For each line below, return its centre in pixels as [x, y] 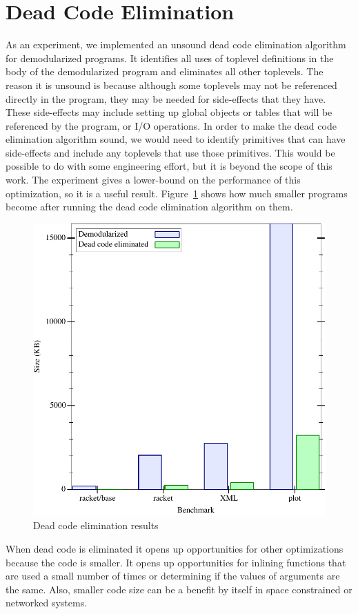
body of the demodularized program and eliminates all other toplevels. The [165, 71]
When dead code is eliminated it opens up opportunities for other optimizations [175, 549]
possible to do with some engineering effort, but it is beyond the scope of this [169, 166]
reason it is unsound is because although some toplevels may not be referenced [171, 85]
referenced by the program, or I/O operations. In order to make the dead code [171, 125]
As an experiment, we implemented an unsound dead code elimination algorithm [176, 44]
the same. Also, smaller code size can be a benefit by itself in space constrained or [179, 589]
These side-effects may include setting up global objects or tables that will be [169, 112]
